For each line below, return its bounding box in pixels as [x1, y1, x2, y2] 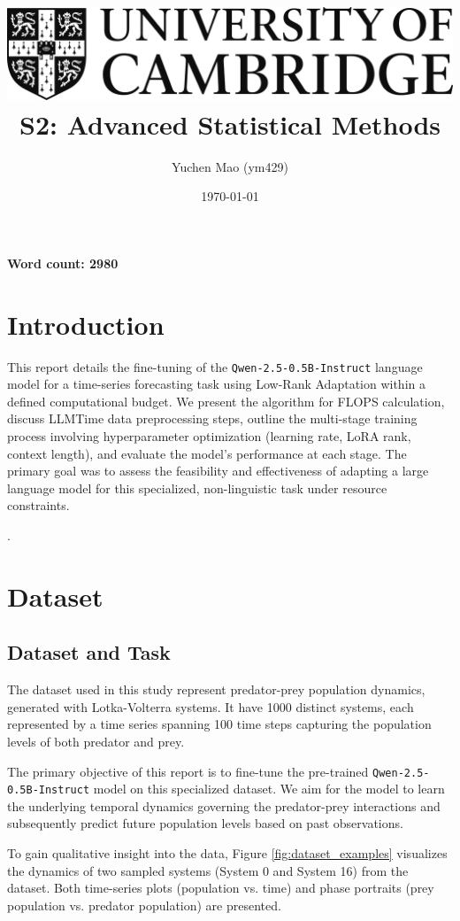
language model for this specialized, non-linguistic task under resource [7, 478, 387, 497]
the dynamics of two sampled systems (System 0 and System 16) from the [7, 861, 409, 879]
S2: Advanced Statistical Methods [19, 105, 441, 142]
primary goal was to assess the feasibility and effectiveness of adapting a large [7, 461, 429, 480]
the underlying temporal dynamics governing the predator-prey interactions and [7, 796, 441, 815]
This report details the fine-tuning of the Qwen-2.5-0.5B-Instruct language [7, 357, 423, 375]
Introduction [7, 306, 165, 342]
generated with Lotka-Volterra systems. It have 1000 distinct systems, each [7, 697, 414, 716]
